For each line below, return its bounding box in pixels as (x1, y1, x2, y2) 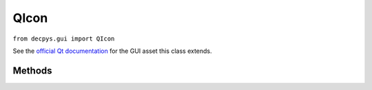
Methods (12, 65, 52, 76)
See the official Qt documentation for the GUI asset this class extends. (12, 47, 213, 55)
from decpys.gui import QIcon (12, 34, 115, 43)
